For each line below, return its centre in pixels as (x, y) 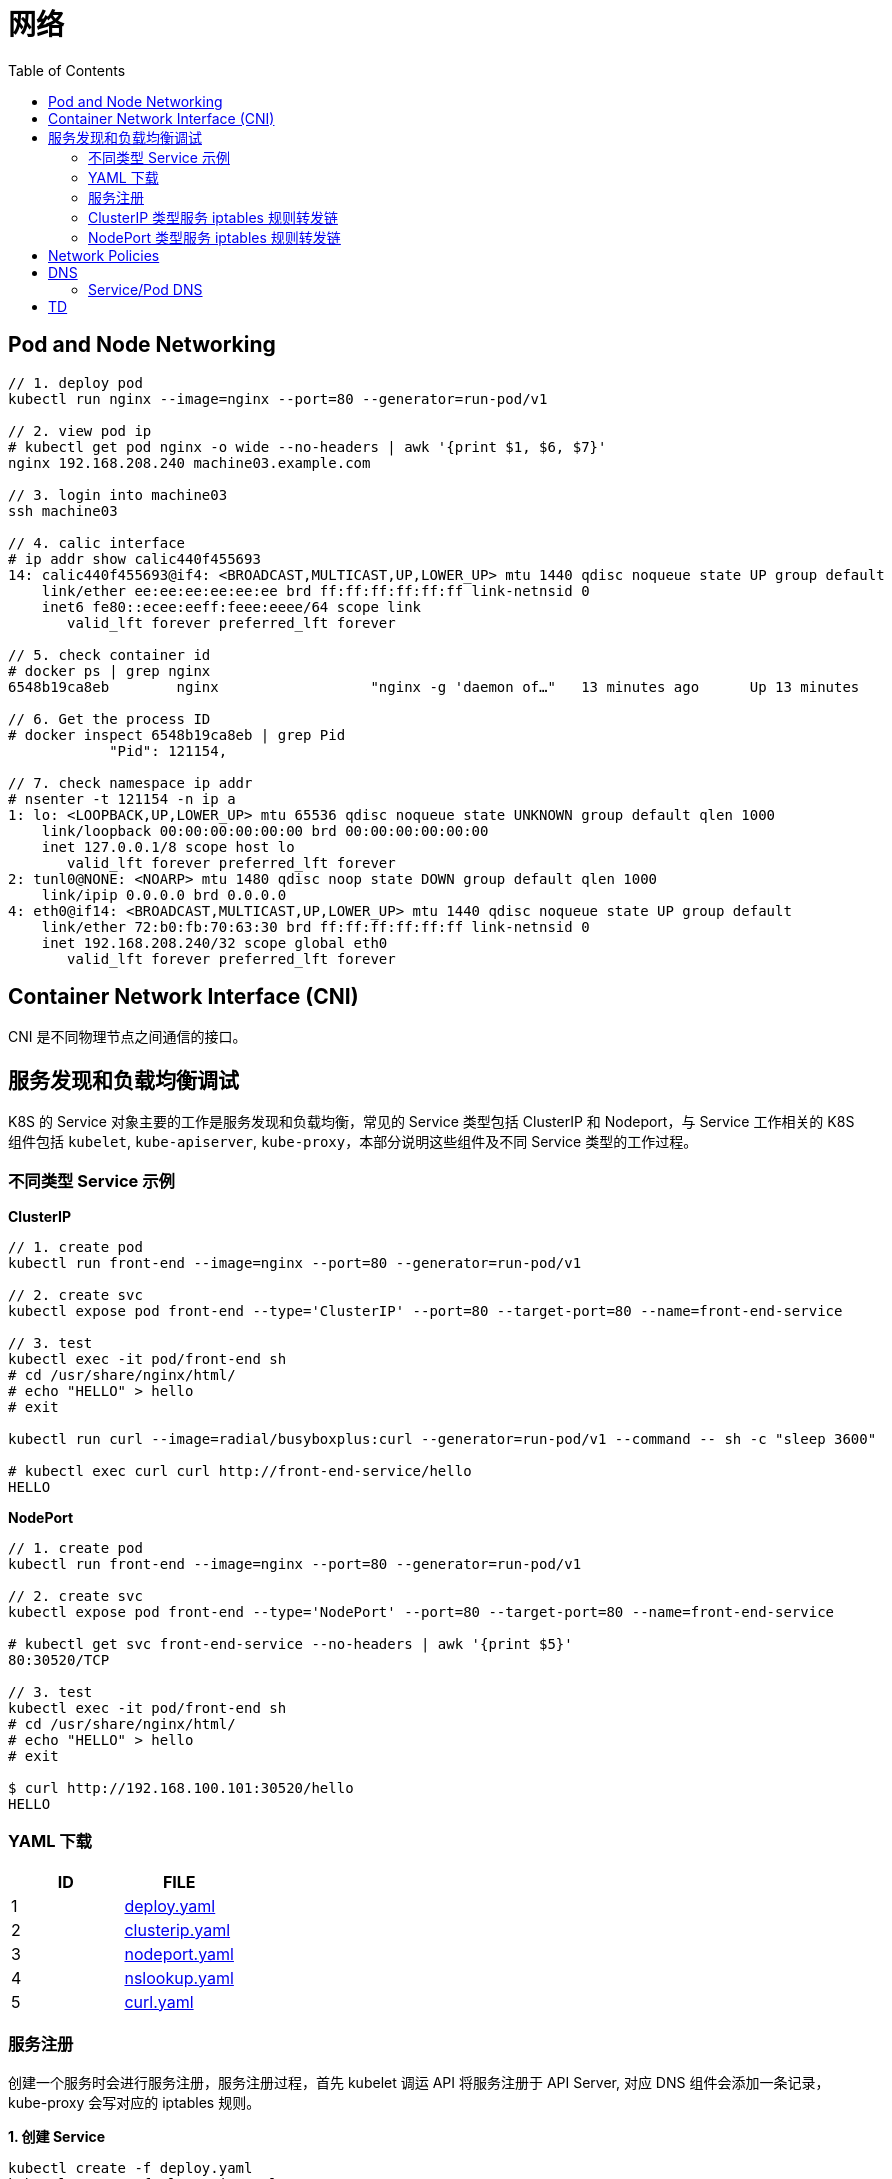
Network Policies (104, 255)
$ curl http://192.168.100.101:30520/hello (181, 1788)
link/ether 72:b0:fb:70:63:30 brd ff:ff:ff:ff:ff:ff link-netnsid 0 (315, 926)
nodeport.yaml (179, 1953)
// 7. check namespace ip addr (130, 782)
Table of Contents (67, 70)
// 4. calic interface (97, 542)
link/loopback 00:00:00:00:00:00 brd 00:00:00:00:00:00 (265, 830)
